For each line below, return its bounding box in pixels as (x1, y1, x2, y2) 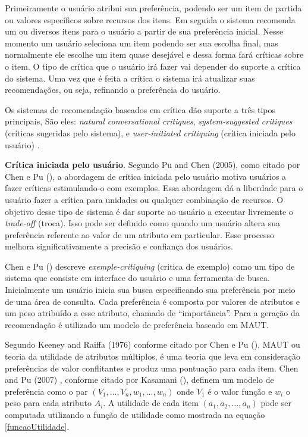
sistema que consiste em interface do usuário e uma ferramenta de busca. (5, 271, 270, 284)
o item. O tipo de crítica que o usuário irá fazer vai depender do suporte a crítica (5, 60, 301, 72)
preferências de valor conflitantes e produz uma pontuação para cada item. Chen (5, 361, 298, 374)
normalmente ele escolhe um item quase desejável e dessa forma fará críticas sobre (5, 48, 304, 61)
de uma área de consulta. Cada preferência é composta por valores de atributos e (5, 295, 300, 307)
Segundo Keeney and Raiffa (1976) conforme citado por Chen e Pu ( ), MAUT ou (5, 338, 300, 351)
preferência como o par (5, 385, 88, 397)
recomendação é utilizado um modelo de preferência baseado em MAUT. (5, 318, 269, 330)
